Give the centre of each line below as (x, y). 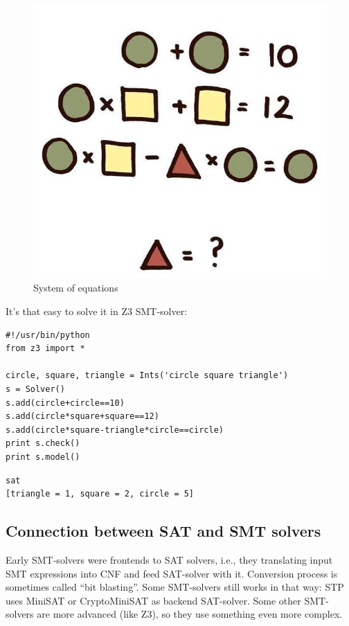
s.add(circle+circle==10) (65, 403)
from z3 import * (45, 349)
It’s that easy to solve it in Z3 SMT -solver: (97, 311)
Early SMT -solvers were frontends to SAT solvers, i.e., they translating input (169, 559)
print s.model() (43, 457)
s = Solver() (35, 389)
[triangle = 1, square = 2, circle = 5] (100, 494)
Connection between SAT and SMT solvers (163, 531)
